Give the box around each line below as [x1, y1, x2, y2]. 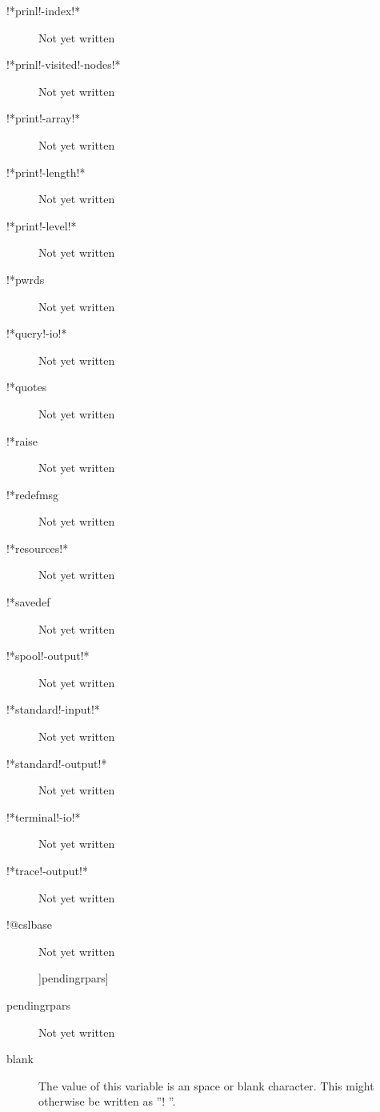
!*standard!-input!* [6, 701, 100, 718]
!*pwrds [6, 270, 45, 287]
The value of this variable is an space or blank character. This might [38, 1077, 374, 1094]
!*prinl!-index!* [6, 2, 81, 18]
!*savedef [6, 594, 50, 610]
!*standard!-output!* [6, 754, 107, 771]
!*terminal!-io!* [6, 808, 81, 825]
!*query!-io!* [6, 325, 67, 342]
